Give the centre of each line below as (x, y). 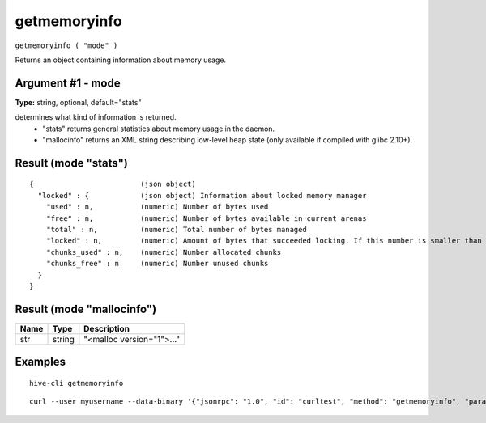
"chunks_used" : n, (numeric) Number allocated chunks (164, 252)
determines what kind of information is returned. (96, 117)
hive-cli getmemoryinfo (77, 383)
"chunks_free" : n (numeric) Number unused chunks (157, 264)
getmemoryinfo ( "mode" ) (66, 45)
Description (107, 328)
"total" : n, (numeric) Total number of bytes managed (176, 229)
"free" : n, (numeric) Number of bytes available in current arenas (206, 218)
